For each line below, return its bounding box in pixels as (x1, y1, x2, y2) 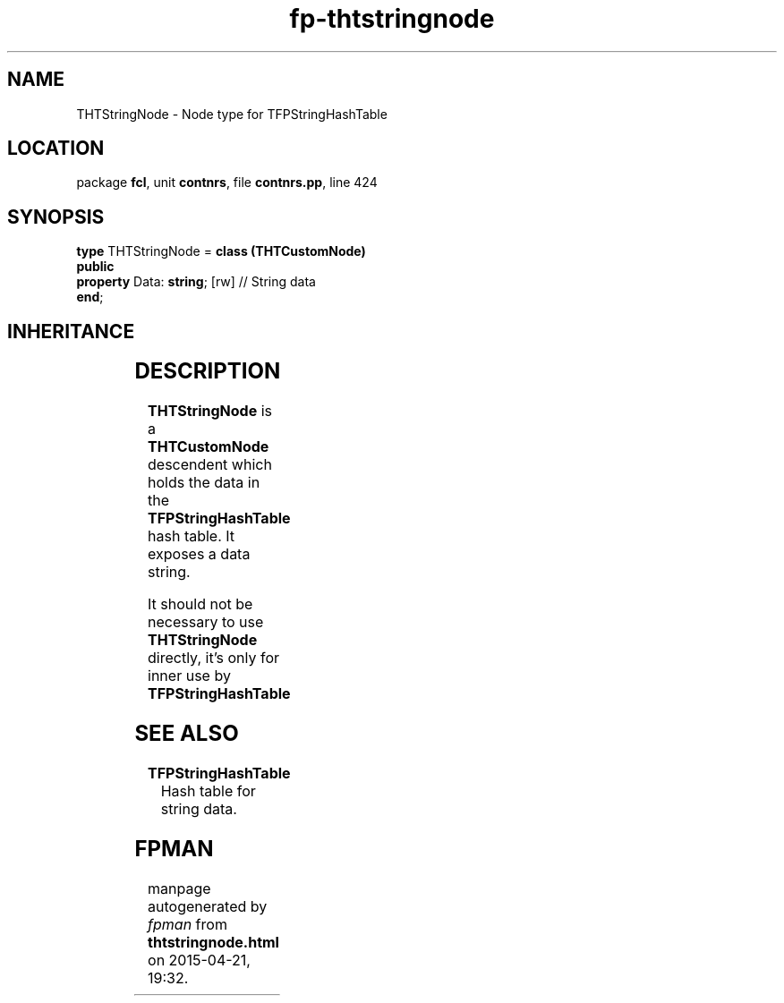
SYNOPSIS (7, 205, 105, 228)
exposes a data (148, 545, 251, 564)
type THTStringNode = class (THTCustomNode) (76, 243, 366, 259)
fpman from (148, 914, 227, 933)
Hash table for (160, 781, 256, 800)
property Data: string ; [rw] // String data (76, 274, 316, 290)
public (76, 259, 115, 275)
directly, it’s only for (148, 649, 280, 667)
